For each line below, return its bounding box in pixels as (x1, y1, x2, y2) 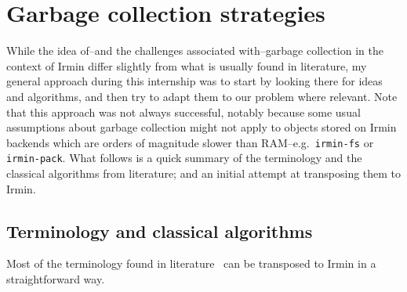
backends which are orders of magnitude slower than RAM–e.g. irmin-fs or (6, 134, 374, 150)
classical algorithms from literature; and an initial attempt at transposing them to (6, 165, 402, 181)
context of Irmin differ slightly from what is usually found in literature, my (6, 57, 367, 74)
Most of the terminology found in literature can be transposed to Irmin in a (6, 255, 376, 272)
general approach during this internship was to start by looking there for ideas (6, 73, 383, 89)
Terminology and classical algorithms (6, 218, 313, 243)
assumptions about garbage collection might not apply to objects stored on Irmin (6, 119, 397, 135)
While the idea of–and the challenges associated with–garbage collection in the (6, 42, 383, 59)
